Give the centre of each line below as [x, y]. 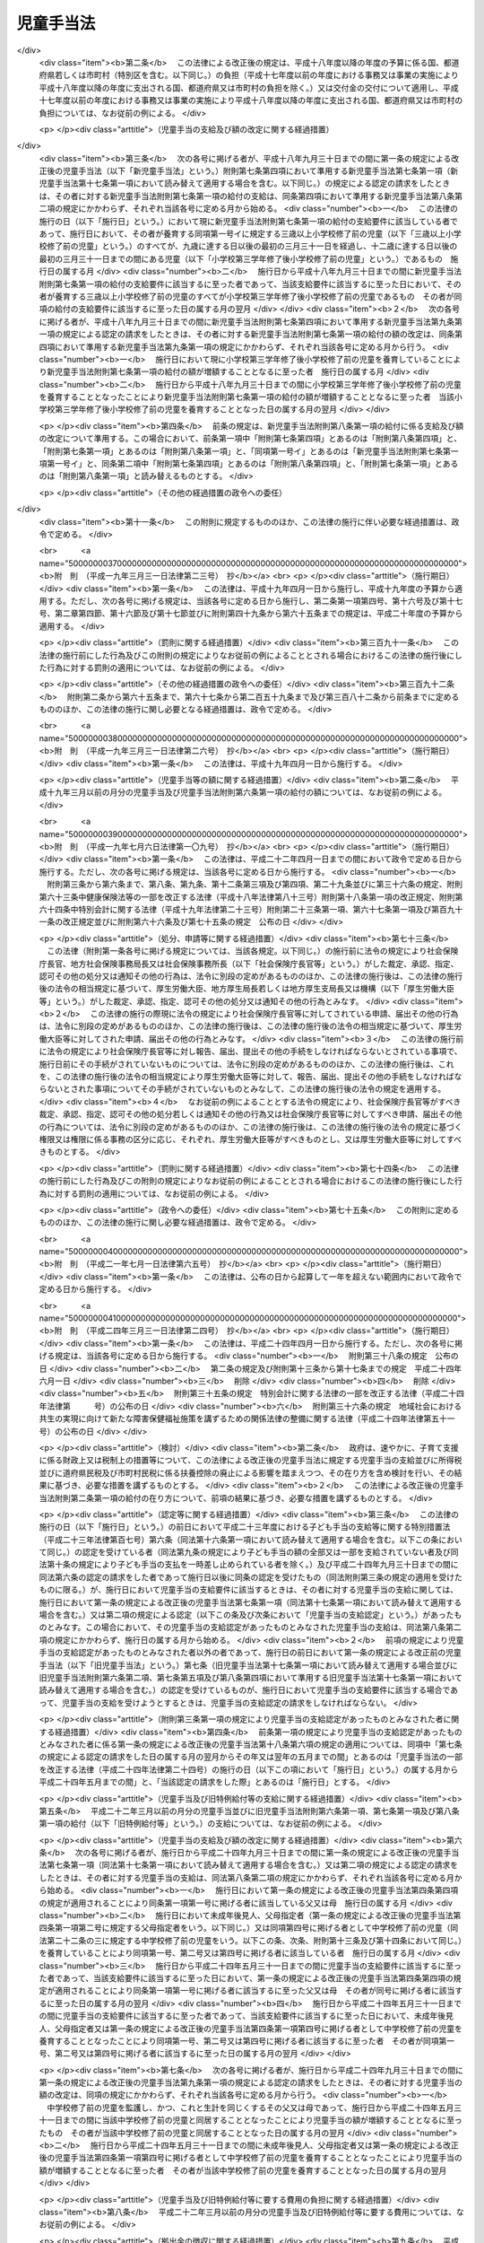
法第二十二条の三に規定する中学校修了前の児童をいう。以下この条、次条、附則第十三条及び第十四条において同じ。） [251, 1940]
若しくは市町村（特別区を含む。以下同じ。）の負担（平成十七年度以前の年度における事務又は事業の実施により [256, 75]
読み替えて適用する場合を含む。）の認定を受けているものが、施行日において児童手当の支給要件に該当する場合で [245, 1690]
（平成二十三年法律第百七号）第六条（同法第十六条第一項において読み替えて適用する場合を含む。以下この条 [239, 1540]
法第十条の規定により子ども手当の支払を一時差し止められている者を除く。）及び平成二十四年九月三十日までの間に [249, 1565]
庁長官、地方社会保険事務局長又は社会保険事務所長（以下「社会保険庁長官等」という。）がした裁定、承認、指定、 [249, 964]
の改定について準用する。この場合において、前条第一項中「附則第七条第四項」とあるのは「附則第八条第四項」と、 [250, 439]
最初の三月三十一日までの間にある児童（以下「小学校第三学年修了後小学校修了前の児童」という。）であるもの [241, 258]
